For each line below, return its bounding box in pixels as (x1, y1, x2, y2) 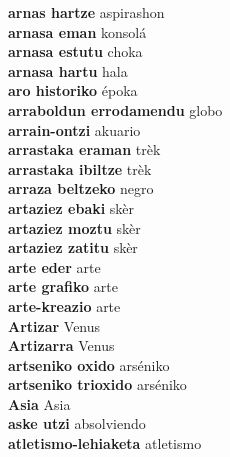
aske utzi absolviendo (8, 413, 146, 434)
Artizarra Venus (8, 335, 115, 356)
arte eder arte (8, 256, 101, 277)
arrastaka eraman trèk (8, 139, 161, 160)
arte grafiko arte (8, 276, 118, 297)
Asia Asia (8, 393, 71, 414)
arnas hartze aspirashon (8, 2, 165, 22)
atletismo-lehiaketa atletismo (8, 433, 202, 454)
